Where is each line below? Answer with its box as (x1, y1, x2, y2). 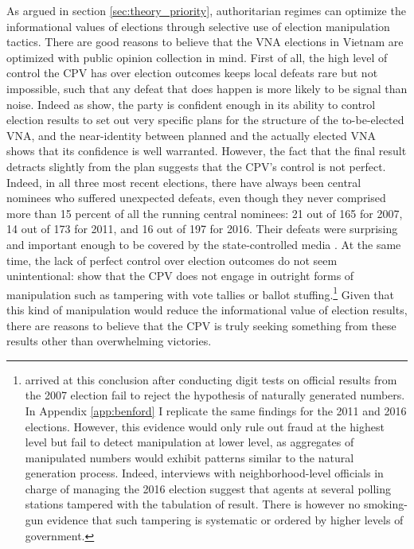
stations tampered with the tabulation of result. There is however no (25, 496, 361, 512)
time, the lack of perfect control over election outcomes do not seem (6, 251, 338, 268)
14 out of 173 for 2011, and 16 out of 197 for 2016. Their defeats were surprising (6, 220, 398, 237)
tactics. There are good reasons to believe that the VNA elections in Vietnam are (6, 33, 404, 50)
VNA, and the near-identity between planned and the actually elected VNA (6, 127, 376, 143)
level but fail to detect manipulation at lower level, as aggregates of (25, 434, 354, 450)
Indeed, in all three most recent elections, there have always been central (6, 173, 361, 190)
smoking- (363, 496, 408, 512)
